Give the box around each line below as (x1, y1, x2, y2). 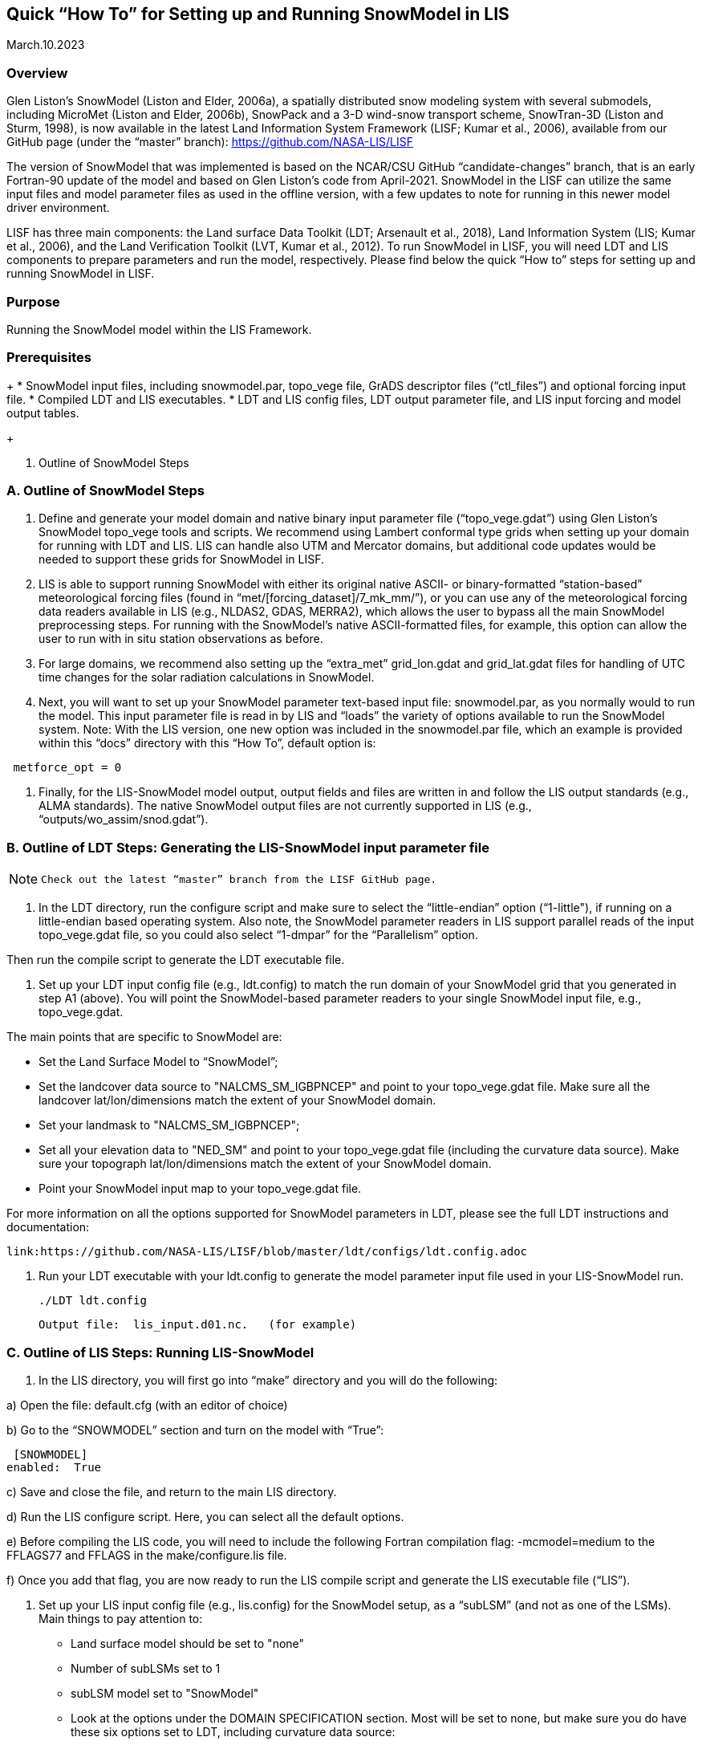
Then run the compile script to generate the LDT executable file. (6, 953, 345, 967)
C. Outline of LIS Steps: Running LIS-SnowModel (6, 1344, 314, 1361)
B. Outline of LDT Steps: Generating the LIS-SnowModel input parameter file (6, 839, 489, 856)
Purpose (6, 293, 60, 310)
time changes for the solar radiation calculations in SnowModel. (39, 670, 375, 685)
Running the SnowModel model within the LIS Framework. (6, 322, 312, 336)
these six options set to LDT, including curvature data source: (71, 1724, 396, 1739)
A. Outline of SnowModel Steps (6, 482, 205, 499)
